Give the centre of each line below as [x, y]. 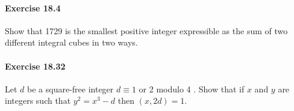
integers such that [38, 100]
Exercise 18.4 [33, 7]
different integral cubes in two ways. [71, 42]
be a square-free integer [70, 88]
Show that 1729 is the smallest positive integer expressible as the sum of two [146, 30]
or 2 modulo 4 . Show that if [192, 88]
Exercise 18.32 [35, 66]
